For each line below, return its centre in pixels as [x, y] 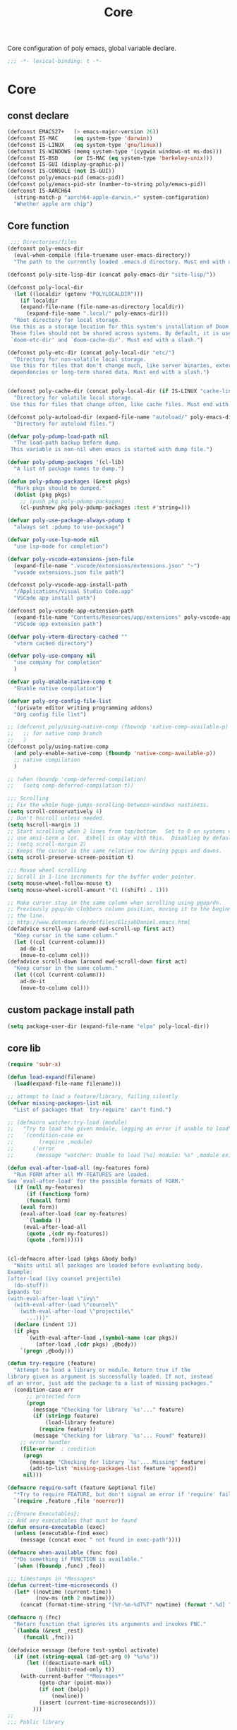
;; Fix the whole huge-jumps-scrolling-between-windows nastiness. [109, 805]
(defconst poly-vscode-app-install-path [68, 585]
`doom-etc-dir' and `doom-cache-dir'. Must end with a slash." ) [107, 340]
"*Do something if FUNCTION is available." [78, 1559]
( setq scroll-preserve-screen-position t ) [71, 858]
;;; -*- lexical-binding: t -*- [55, 61]
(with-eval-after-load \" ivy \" [53, 1298]
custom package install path [71, 1010]
